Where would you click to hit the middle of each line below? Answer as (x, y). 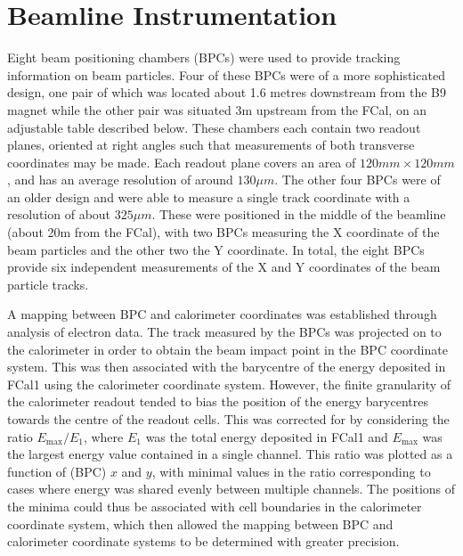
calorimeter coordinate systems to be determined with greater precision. (203, 541)
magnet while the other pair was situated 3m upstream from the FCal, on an (217, 109)
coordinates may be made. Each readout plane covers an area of (182, 162)
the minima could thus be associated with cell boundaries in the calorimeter (215, 506)
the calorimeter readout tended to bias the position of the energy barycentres (218, 401)
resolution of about (59, 214)
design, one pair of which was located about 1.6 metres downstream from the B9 (227, 92)
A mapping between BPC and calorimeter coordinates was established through (222, 314)
